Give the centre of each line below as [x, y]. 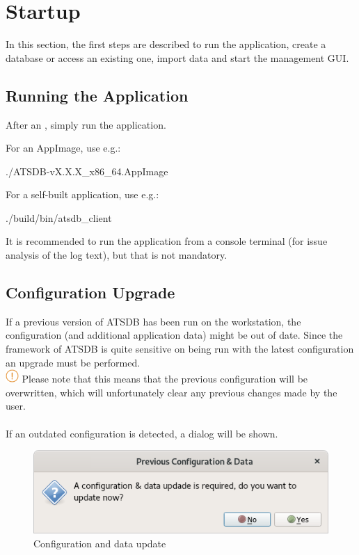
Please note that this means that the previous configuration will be [165, 379]
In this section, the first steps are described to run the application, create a [166, 44]
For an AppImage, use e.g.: [63, 148]
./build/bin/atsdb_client [59, 217]
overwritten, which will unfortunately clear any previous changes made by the [171, 392]
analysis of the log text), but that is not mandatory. [117, 255]
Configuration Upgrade [90, 292]
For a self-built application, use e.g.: [82, 194]
